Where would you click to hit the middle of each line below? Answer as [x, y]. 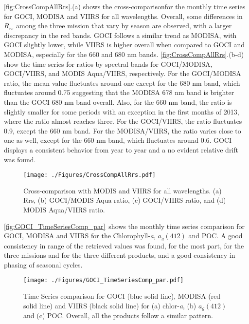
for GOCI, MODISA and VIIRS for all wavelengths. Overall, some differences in [123, 16]
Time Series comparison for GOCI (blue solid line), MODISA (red [122, 296]
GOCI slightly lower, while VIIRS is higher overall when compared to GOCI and [124, 45]
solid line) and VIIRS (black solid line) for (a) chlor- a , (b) [110, 305]
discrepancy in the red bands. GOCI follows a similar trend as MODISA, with [120, 35]
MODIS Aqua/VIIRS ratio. [64, 209]
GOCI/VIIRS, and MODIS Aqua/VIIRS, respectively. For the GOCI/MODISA [123, 73]
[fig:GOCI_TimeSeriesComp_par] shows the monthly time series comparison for [124, 226]
